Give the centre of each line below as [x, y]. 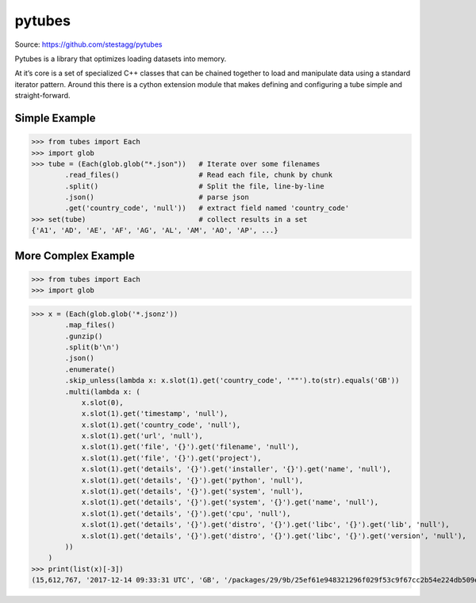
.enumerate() [90, 369]
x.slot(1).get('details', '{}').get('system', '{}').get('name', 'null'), [230, 502]
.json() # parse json [157, 197]
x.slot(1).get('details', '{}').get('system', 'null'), [192, 492]
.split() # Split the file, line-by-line [194, 186]
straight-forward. [42, 96]
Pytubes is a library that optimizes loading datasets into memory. [121, 59]
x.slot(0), [103, 403]
